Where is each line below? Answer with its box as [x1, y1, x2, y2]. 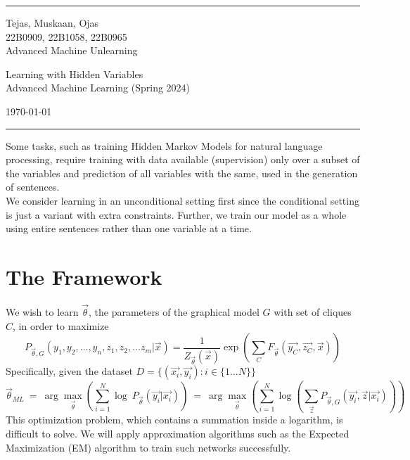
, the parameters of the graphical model [89, 305, 260, 319]
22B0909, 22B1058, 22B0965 [6, 29, 127, 44]
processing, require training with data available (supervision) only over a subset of [6, 152, 360, 167]
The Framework [6, 262, 162, 290]
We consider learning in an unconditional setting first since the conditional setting [6, 193, 359, 207]
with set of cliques [274, 305, 352, 319]
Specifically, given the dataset [6, 364, 133, 378]
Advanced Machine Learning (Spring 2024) [6, 80, 191, 95]
